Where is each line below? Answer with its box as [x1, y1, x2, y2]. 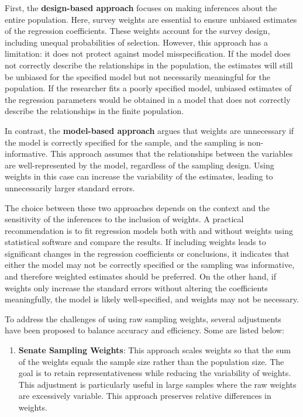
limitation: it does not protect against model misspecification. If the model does [5, 47, 291, 60]
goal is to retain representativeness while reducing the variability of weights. [18, 367, 291, 379]
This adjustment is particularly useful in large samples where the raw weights [18, 378, 297, 390]
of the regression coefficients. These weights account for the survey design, [5, 25, 270, 37]
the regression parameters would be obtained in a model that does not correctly [5, 93, 291, 105]
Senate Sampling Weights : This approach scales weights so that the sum [18, 344, 291, 356]
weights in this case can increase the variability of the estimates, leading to [5, 170, 273, 182]
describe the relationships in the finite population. [5, 105, 184, 117]
